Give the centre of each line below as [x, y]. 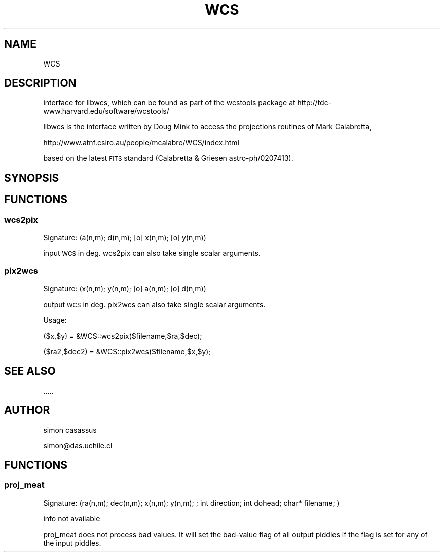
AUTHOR [27, 410]
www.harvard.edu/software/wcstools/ [106, 111]
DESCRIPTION [40, 83]
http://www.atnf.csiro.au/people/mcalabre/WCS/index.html [141, 143]
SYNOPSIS [32, 178]
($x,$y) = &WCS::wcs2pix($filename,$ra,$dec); [123, 336]
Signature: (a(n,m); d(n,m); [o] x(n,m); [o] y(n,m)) [125, 238]
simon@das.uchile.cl [78, 445]
